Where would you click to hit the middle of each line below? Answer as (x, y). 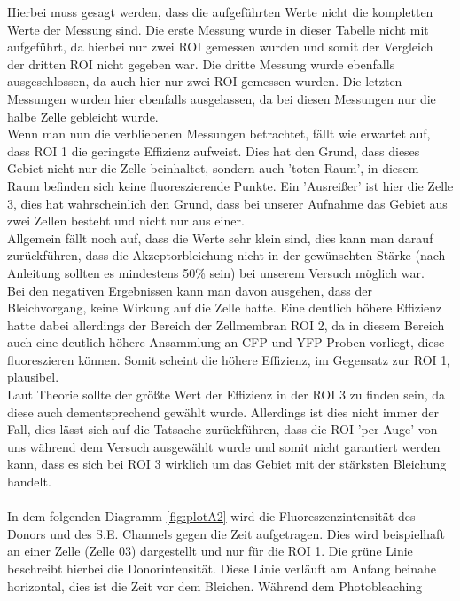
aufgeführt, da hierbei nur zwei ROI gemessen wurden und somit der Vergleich (220, 47)
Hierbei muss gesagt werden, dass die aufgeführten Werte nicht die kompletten (220, 12)
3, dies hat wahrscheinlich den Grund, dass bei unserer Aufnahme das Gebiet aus (227, 203)
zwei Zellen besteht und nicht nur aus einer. (126, 221)
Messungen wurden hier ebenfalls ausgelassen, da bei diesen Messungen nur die (222, 98)
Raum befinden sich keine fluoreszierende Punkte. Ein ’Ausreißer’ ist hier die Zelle (230, 185)
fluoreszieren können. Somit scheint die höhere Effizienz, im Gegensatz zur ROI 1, (229, 359)
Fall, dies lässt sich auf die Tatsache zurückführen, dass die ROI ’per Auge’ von (222, 429)
